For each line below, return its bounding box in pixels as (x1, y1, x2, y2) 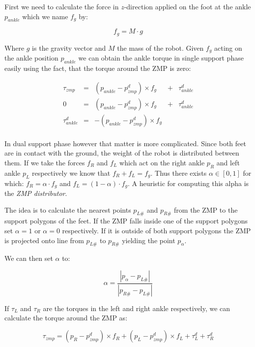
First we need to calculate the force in (4, 1, 119, 11)
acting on (214, 42, 242, 53)
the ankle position (4, 53, 58, 63)
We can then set (4, 253, 53, 263)
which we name (22, 11, 68, 21)
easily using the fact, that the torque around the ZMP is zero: (4, 63, 191, 73)
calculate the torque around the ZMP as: (4, 313, 128, 323)
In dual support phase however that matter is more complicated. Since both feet (4, 138, 246, 148)
